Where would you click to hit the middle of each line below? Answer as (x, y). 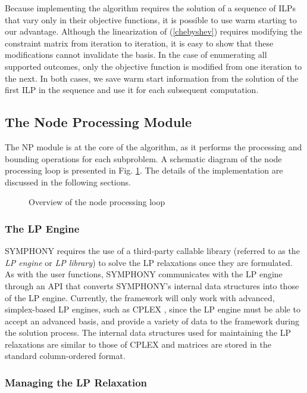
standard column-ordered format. (65, 356)
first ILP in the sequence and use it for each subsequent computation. (132, 90)
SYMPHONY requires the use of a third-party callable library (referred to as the (152, 251)
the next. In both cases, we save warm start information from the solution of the (152, 78)
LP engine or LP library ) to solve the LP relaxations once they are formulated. (149, 262)
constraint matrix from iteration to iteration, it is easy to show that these (139, 43)
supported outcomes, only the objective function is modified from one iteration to (153, 66)
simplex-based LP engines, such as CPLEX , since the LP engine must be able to (153, 309)
